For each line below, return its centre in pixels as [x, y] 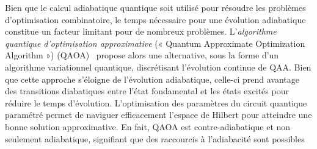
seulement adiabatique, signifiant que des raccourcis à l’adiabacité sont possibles [155, 138]
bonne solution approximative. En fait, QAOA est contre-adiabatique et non [148, 126]
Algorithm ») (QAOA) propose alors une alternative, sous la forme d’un [142, 55]
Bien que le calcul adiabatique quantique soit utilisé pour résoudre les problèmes [155, 7]
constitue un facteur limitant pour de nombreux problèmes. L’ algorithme [141, 31]
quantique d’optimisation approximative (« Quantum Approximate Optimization [155, 43]
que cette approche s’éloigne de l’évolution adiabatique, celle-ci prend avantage [152, 79]
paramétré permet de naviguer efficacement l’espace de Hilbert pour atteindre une [158, 115]
